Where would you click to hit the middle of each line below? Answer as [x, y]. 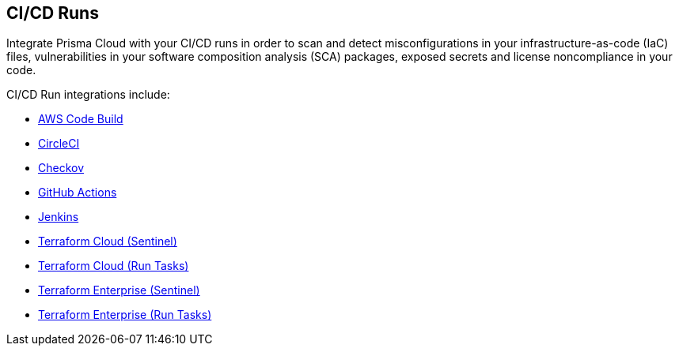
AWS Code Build [81, 119]
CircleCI [59, 144]
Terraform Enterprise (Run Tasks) [125, 315]
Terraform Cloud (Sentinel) [108, 242]
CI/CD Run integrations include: [88, 95]
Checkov [61, 168]
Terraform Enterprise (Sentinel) [119, 290]
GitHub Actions [78, 193]
